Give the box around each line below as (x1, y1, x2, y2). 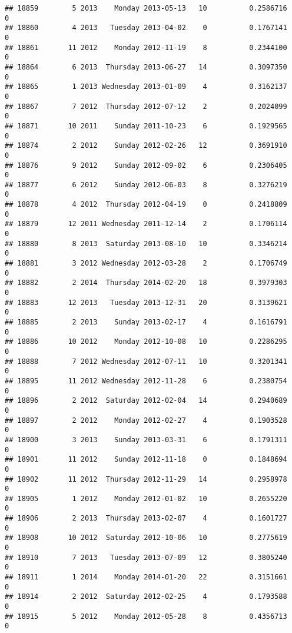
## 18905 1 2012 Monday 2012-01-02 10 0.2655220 (5, 494, 287, 503)
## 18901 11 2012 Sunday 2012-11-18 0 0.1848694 (5, 455, 287, 464)
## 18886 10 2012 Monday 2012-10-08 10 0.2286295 (5, 337, 287, 346)
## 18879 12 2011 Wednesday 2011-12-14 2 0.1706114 (5, 220, 287, 228)
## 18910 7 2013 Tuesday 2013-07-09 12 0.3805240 (5, 553, 287, 562)
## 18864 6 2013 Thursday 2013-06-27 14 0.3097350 (5, 62, 287, 71)
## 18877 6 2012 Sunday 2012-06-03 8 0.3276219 (5, 180, 287, 189)
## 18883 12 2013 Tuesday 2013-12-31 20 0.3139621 (5, 298, 287, 307)
